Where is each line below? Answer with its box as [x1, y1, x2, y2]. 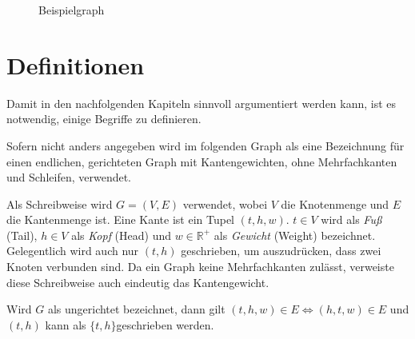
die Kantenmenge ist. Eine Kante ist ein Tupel [6, 211, 235, 228]
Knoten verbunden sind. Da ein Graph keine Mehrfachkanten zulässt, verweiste [6, 258, 394, 275]
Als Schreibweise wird [6, 195, 113, 212]
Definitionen [6, 48, 145, 81]
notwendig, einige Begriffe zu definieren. [6, 110, 202, 127]
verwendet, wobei [182, 195, 268, 212]
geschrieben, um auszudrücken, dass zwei [181, 242, 381, 259]
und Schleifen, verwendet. [6, 169, 132, 185]
